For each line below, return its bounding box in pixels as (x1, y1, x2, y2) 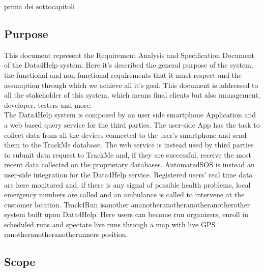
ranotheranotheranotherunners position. (4, 229, 128, 239)
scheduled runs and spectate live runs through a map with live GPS (4, 219, 216, 229)
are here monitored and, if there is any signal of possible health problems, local (4, 179, 251, 190)
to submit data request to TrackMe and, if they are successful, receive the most (4, 149, 251, 160)
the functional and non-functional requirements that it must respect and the (4, 69, 242, 80)
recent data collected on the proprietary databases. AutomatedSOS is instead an (4, 159, 255, 170)
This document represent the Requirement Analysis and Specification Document (4, 49, 254, 60)
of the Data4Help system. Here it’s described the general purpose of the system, (4, 59, 253, 70)
